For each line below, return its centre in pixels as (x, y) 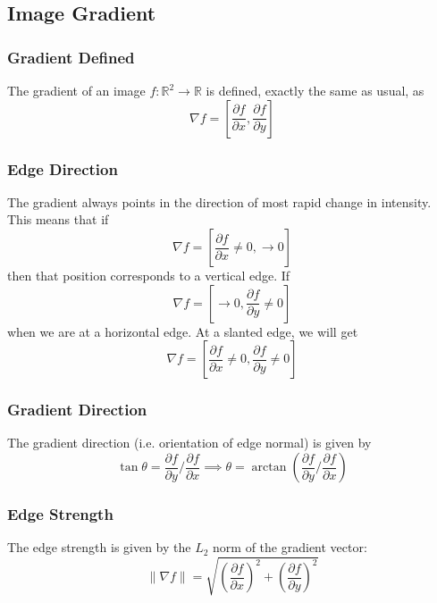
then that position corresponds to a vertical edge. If (149, 275)
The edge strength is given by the (99, 547)
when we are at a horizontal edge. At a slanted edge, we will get (183, 331)
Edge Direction (63, 168)
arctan (269, 467)
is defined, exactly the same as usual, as (315, 90)
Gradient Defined (71, 57)
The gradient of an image (76, 90)
